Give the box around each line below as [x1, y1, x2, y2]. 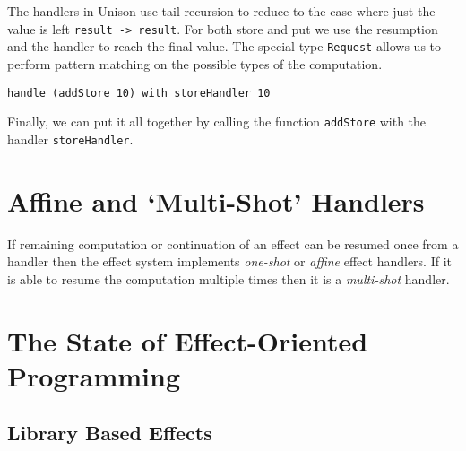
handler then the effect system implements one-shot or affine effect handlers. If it [7, 252, 452, 271]
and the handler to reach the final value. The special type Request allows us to [7, 37, 442, 56]
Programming [7, 357, 180, 394]
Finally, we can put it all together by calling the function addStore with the [7, 112, 427, 131]
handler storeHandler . [7, 129, 134, 148]
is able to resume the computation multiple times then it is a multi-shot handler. [7, 269, 450, 288]
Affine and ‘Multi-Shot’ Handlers [7, 182, 425, 219]
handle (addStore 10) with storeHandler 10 [7, 86, 271, 100]
